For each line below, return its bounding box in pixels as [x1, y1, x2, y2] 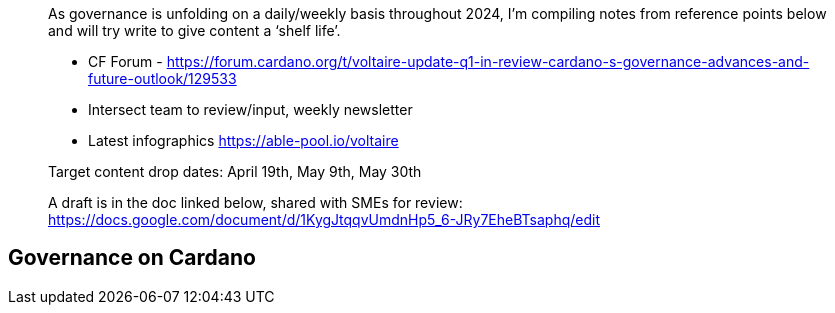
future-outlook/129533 [88, 70, 237, 87]
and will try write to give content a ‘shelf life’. [48, 22, 341, 39]
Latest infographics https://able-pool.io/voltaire [88, 132, 399, 149]
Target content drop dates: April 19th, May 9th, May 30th [48, 163, 422, 180]
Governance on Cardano [8, 245, 256, 271]
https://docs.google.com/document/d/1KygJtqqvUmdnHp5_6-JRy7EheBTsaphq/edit [48, 211, 601, 228]
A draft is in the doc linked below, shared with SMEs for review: [48, 194, 463, 211]
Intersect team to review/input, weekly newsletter [88, 101, 413, 118]
